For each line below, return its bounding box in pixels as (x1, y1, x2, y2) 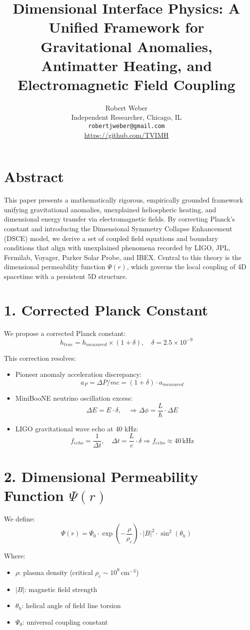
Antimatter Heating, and (41, 55, 212, 75)
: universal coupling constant (22, 616, 108, 627)
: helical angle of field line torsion (21, 600, 121, 611)
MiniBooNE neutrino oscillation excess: (15, 393, 133, 403)
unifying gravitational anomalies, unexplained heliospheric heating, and (4, 204, 216, 214)
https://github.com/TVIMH (84, 130, 169, 140)
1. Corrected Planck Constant (4, 299, 208, 319)
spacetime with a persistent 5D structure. (4, 271, 127, 281)
